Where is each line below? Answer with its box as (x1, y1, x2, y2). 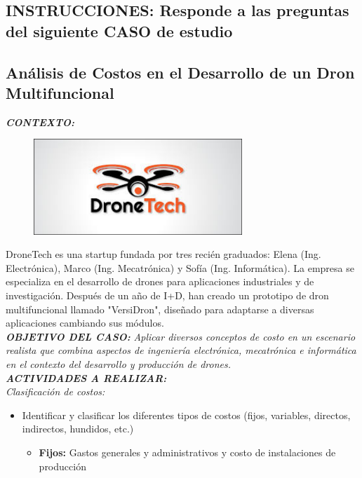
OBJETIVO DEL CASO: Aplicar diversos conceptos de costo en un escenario (6, 329, 356, 343)
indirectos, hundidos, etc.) (22, 421, 134, 436)
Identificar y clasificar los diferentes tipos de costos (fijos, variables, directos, (22, 407, 351, 422)
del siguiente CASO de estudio (6, 20, 233, 41)
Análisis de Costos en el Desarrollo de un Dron (6, 61, 355, 83)
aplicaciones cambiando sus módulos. (6, 315, 164, 330)
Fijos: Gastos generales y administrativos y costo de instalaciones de (39, 445, 336, 460)
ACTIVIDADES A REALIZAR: (6, 370, 167, 385)
